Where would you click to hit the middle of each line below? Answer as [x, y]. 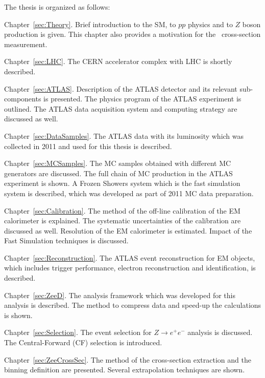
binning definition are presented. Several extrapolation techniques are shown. [125, 370]
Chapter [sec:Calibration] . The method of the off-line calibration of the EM [122, 210]
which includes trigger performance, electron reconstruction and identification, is [130, 268]
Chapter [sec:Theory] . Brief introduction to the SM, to [90, 24]
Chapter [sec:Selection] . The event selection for [78, 332]
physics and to [210, 24]
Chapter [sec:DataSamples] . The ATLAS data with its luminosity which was [124, 135]
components [23, 99]
